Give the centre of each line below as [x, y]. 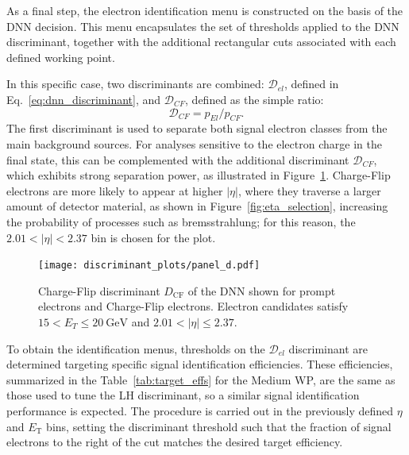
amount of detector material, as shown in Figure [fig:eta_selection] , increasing [197, 206]
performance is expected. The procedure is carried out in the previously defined [200, 410]
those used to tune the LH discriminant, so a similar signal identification [183, 395]
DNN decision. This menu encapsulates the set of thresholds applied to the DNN [203, 26]
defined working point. [61, 57]
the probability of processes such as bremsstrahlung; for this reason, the [181, 221]
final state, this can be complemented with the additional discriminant [178, 159]
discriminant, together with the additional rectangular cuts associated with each [201, 42]
